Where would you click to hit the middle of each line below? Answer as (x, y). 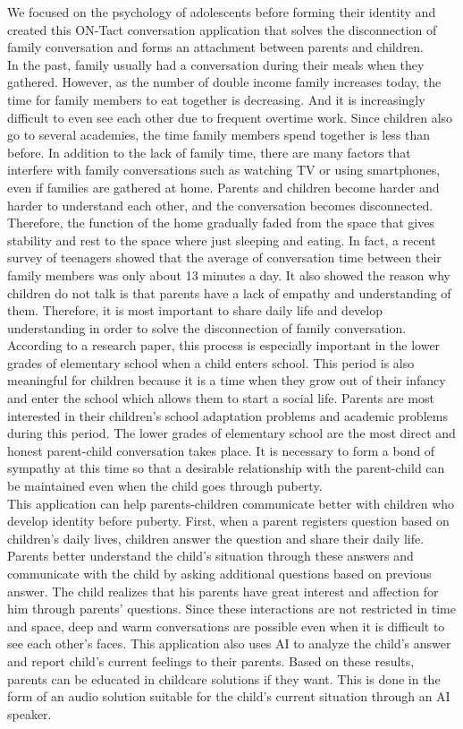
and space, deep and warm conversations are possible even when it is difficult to (226, 626)
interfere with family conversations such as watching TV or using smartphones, (224, 170)
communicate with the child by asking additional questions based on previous (219, 573)
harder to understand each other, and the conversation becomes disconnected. (220, 205)
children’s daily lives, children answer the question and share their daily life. (216, 538)
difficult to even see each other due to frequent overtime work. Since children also (230, 117)
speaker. (29, 713)
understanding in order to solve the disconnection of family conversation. (207, 327)
